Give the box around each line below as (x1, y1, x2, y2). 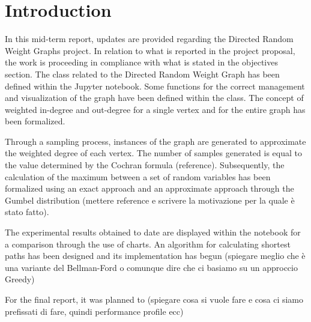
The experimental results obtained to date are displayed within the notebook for (5, 226, 301, 238)
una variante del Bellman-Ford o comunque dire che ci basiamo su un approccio (5, 261, 298, 273)
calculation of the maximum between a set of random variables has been (5, 170, 271, 183)
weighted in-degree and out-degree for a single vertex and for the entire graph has (5, 103, 306, 115)
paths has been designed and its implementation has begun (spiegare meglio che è (5, 249, 306, 262)
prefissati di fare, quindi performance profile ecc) (5, 305, 184, 317)
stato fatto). (5, 205, 49, 218)
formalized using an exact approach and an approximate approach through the (5, 182, 294, 195)
